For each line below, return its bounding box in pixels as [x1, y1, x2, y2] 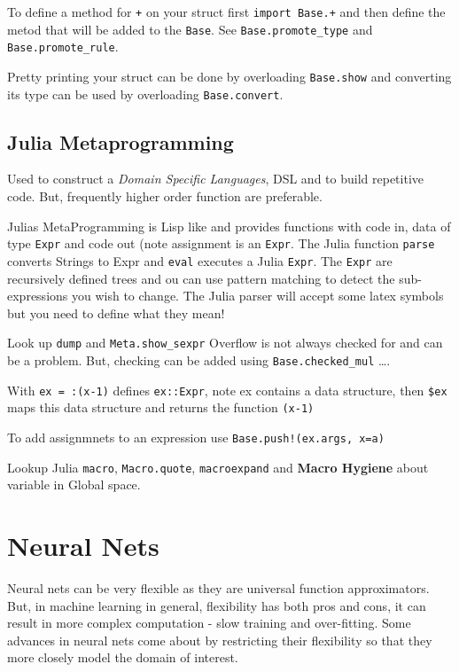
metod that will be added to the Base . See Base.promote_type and [7, 20, 373, 38]
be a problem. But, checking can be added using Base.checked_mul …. [7, 351, 391, 370]
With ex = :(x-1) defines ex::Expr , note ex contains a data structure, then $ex [7, 380, 447, 399]
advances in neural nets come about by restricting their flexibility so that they [7, 630, 432, 649]
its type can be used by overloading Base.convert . [7, 84, 284, 103]
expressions [7, 286, 68, 305]
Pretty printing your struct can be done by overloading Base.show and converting [7, 66, 452, 85]
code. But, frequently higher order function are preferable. [7, 187, 323, 206]
